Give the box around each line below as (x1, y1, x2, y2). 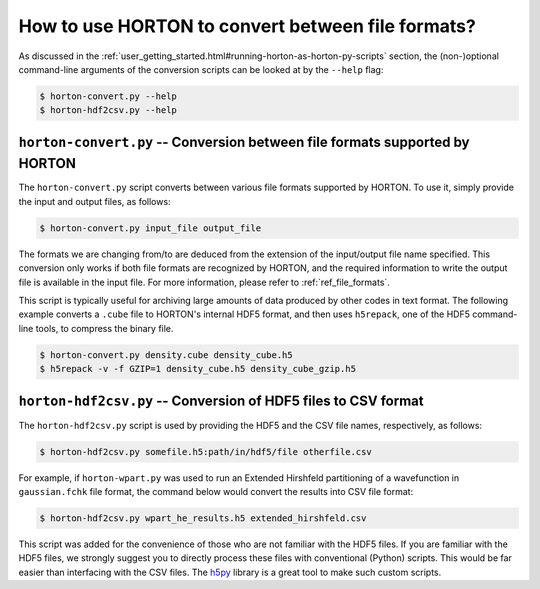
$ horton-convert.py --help (39, 90, 177, 102)
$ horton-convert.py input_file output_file (39, 222, 262, 234)
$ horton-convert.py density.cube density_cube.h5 (39, 349, 294, 360)
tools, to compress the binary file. (35, 322, 174, 334)
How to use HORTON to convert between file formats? (18, 15, 477, 37)
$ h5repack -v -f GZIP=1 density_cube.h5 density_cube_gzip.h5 (39, 363, 357, 375)
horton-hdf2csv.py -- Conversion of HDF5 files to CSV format (18, 392, 424, 409)
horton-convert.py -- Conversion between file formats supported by (18, 133, 470, 150)
